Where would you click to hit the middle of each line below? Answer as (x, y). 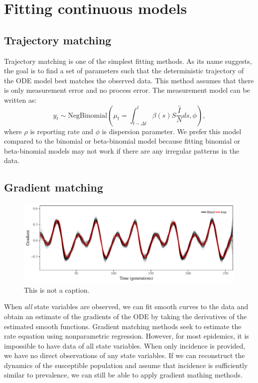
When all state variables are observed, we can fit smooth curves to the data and (126, 306)
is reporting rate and (62, 131)
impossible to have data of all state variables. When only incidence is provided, (125, 345)
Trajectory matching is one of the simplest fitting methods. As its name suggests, (128, 61)
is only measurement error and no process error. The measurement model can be (127, 90)
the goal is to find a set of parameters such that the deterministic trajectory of (124, 71)
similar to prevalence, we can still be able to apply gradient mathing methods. (123, 375)
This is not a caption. (57, 289)
